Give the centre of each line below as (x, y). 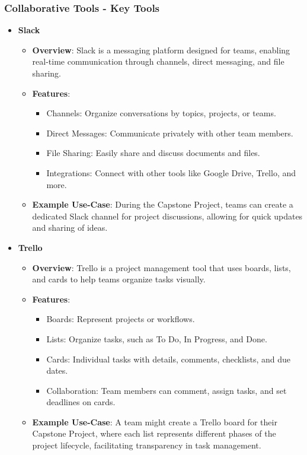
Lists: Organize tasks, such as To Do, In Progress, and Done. (157, 338)
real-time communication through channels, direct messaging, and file (158, 61)
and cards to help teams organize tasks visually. (119, 279)
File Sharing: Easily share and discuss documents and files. (153, 153)
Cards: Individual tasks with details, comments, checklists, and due (169, 359)
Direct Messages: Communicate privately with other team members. (170, 133)
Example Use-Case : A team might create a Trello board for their (155, 421)
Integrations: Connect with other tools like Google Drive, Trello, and (171, 172)
